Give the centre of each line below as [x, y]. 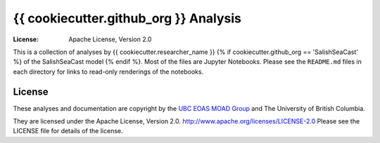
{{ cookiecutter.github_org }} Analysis [127, 18]
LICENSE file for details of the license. [68, 131]
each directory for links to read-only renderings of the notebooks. [108, 71]
